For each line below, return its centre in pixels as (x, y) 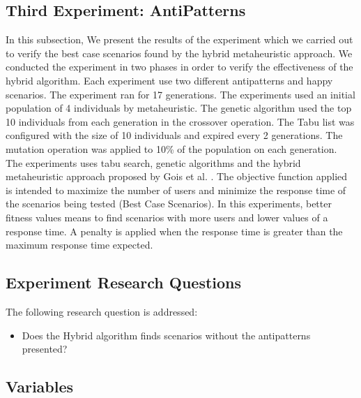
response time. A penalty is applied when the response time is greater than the (174, 231)
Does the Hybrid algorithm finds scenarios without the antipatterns (166, 335)
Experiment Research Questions (124, 282)
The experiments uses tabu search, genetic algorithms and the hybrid (153, 162)
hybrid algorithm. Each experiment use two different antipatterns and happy (169, 80)
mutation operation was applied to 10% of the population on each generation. (171, 148)
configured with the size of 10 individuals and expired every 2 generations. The (174, 135)
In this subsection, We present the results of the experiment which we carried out (179, 39)
